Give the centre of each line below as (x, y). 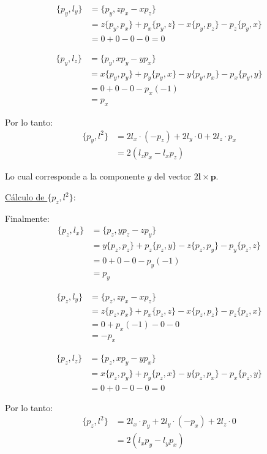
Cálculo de (25, 197)
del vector (173, 176)
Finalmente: (27, 218)
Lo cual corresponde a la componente (75, 176)
